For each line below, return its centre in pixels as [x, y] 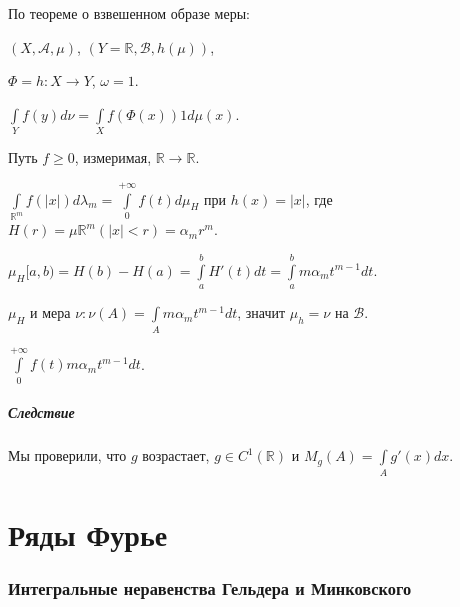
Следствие [41, 412]
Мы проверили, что [67, 455]
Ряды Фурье [88, 533]
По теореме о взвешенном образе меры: [129, 13]
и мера [50, 312]
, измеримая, [113, 157]
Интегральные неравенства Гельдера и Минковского [210, 587]
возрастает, [176, 455]
